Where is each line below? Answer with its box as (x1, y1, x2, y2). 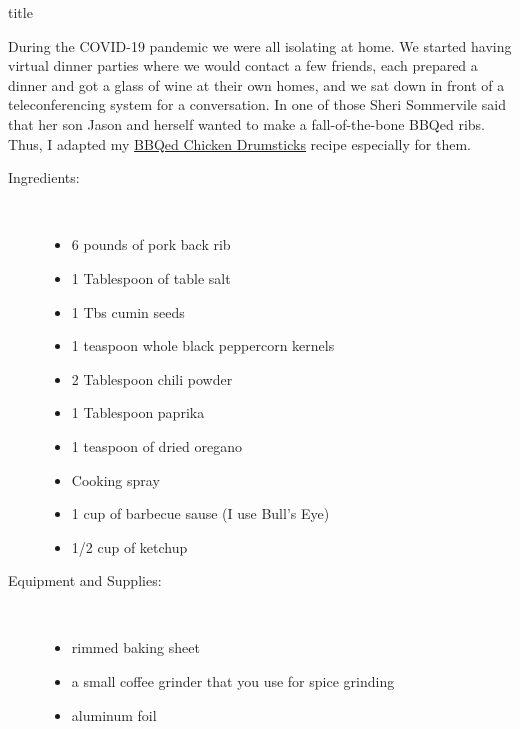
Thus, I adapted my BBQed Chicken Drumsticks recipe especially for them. (8, 133, 471, 154)
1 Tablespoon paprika (71, 402, 205, 423)
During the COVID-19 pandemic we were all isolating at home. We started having (8, 35, 512, 56)
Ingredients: (8, 167, 80, 188)
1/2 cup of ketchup (71, 536, 188, 557)
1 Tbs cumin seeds (71, 301, 185, 322)
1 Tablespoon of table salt (71, 267, 231, 288)
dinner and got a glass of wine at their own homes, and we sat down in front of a (8, 74, 505, 95)
